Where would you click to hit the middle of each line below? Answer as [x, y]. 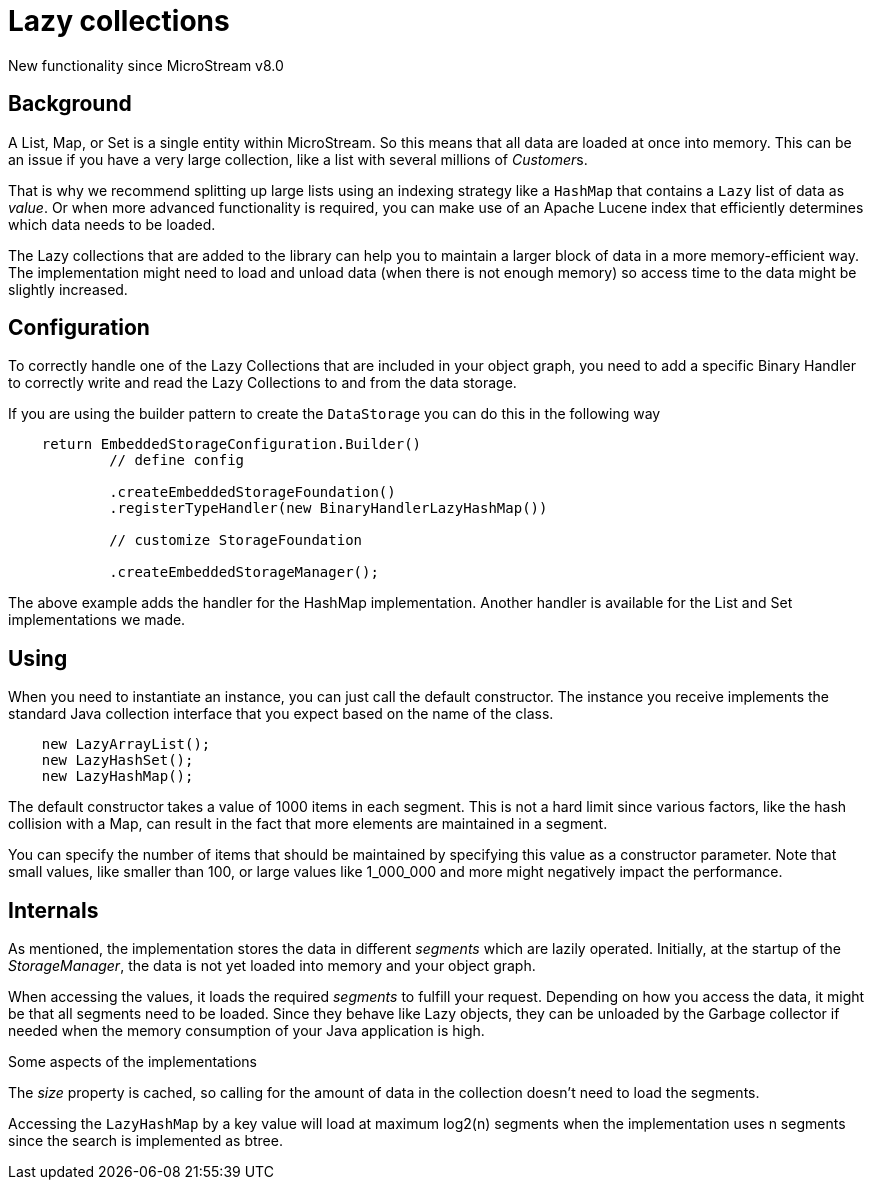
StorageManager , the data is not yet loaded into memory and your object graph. [272, 966]
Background [70, 104]
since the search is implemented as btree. [145, 1141]
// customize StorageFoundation [236, 540]
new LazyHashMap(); [117, 776]
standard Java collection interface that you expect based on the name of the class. [281, 714]
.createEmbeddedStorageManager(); [244, 572]
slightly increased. [68, 289]
